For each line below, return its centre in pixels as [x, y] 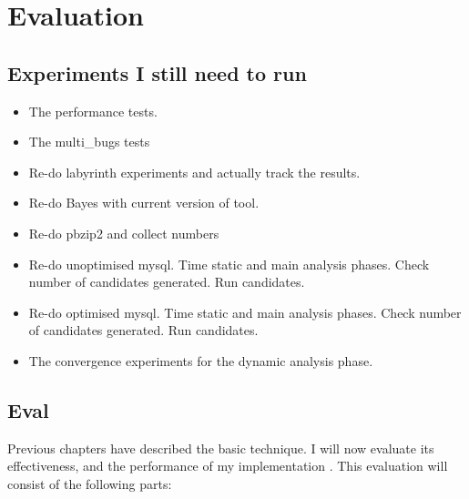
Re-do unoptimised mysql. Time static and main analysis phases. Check [229, 264]
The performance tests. [93, 111]
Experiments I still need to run [157, 72]
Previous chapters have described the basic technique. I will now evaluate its [221, 448]
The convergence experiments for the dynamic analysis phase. [201, 360]
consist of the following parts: [90, 483]
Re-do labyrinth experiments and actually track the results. [194, 172]
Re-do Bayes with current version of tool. [144, 203]
